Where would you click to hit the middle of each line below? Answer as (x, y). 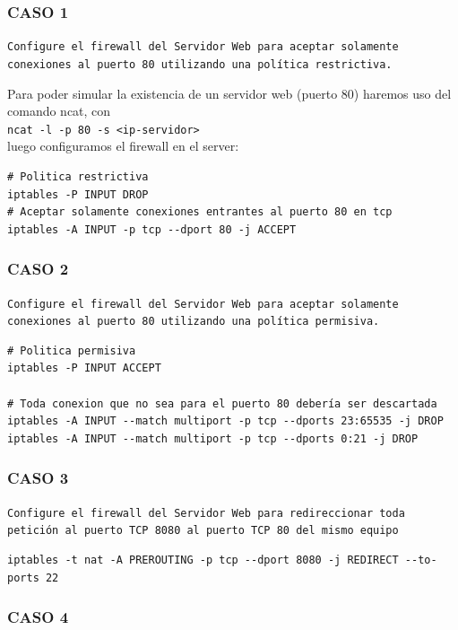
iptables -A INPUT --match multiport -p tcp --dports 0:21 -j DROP (213, 438)
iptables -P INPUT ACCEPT (84, 368)
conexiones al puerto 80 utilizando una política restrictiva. (200, 64)
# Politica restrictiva (78, 176)
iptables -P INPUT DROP (78, 194)
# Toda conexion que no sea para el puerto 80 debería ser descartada (222, 403)
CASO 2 (38, 269)
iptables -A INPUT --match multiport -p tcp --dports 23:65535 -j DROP (225, 421)
